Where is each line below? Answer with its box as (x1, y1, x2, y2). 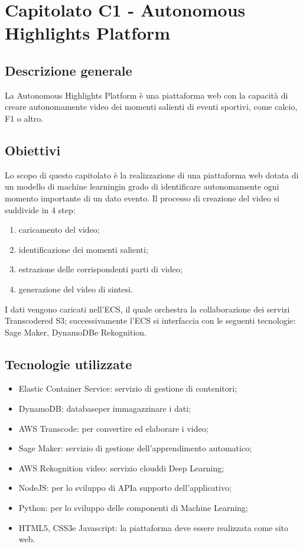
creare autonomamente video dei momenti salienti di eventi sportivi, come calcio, (5, 100, 298, 113)
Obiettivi (5, 141, 61, 159)
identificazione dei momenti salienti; (18, 243, 148, 255)
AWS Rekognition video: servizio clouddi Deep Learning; (18, 461, 224, 474)
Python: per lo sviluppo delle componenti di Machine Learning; (18, 502, 248, 514)
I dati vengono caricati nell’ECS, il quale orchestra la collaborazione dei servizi (5, 302, 290, 315)
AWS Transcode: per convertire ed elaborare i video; (18, 422, 208, 434)
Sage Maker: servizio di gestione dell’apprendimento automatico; (18, 442, 252, 454)
